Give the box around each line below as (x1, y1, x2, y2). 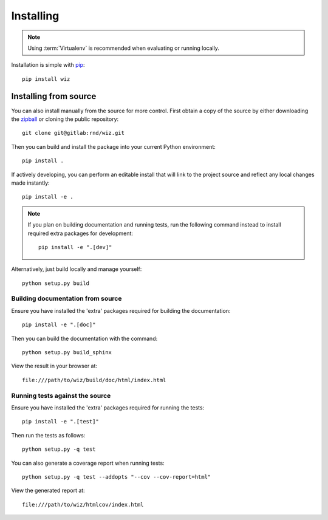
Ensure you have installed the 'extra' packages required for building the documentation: (11, 307, 231, 314)
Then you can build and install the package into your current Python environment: (11, 143, 216, 150)
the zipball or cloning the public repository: (11, 115, 119, 123)
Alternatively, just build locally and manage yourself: (11, 265, 142, 273)
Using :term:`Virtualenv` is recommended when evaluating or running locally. (27, 44, 220, 52)
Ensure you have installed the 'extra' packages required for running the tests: (11, 404, 205, 411)
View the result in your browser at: (11, 362, 97, 370)
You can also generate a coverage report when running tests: (11, 459, 165, 467)
